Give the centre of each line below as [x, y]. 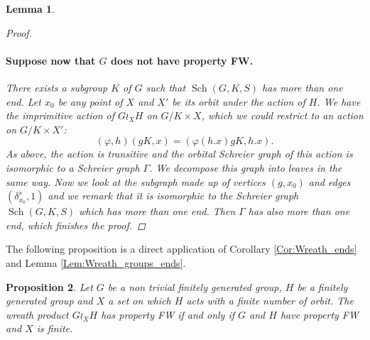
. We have [339, 101]
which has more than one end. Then [157, 211]
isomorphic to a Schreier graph [73, 167]
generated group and [49, 301]
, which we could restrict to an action [282, 115]
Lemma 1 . [31, 9]
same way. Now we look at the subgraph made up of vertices [136, 181]
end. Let [23, 101]
